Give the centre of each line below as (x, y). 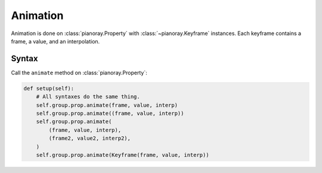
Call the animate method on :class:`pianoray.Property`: (79, 73)
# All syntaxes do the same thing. (88, 97)
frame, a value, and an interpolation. (55, 41)
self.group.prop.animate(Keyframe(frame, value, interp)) (123, 155)
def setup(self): (49, 88)
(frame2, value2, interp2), (90, 139)
